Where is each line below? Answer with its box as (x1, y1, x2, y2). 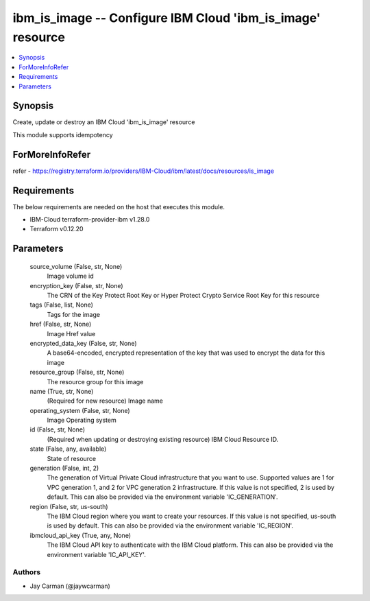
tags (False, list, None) (29, 300, 94, 309)
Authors (12, 567, 41, 577)
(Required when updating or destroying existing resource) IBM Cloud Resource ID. (47, 435, 279, 443)
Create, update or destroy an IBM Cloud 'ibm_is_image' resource (12, 118, 195, 126)
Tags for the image (47, 310, 101, 318)
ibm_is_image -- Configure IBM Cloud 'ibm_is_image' (12, 10, 321, 25)
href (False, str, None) (29, 320, 92, 329)
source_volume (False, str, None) (29, 262, 123, 270)
